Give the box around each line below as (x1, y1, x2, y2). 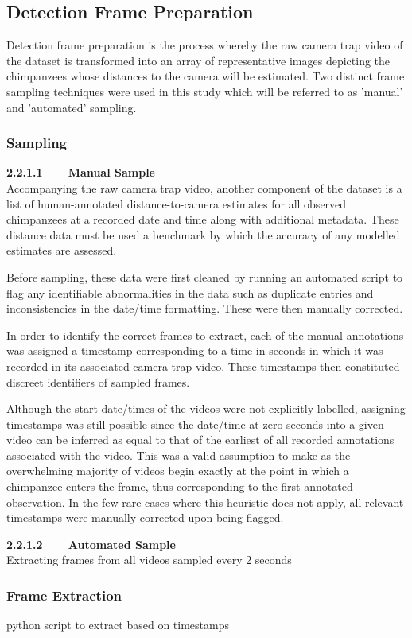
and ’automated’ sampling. (6, 99, 137, 115)
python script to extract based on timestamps (6, 617, 229, 633)
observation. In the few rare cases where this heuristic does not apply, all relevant (6, 493, 404, 510)
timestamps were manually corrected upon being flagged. (6, 509, 284, 526)
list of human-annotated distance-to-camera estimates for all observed (6, 195, 347, 212)
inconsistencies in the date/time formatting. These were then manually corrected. (6, 300, 403, 317)
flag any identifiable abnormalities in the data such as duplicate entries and (6, 284, 374, 301)
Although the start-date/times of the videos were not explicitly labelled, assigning (6, 400, 406, 417)
